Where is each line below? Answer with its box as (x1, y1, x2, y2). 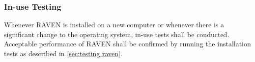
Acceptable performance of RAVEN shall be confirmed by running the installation (4, 39, 251, 49)
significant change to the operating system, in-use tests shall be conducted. (4, 29, 229, 39)
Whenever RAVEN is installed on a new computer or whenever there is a (4, 20, 224, 30)
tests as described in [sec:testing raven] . (4, 48, 122, 58)
